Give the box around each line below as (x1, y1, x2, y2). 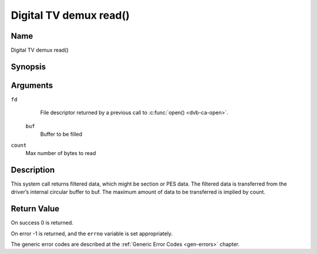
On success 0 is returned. (11, 219, 73, 226)
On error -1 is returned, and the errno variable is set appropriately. (11, 230, 173, 237)
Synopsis (11, 61, 46, 71)
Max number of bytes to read (25, 149, 96, 156)
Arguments (11, 80, 53, 90)
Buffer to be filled (40, 131, 82, 138)
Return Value (11, 204, 60, 214)
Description (11, 164, 55, 175)
